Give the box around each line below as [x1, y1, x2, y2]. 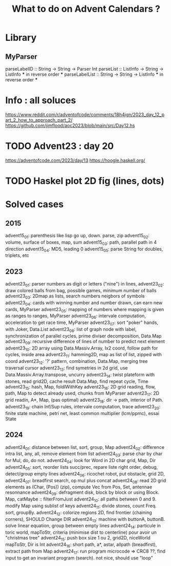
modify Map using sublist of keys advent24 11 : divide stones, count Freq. [5, 503, 157, 510]
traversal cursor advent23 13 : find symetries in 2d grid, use [5, 365, 128, 372]
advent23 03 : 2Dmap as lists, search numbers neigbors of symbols [5, 293, 145, 300]
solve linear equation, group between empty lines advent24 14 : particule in [5, 523, 161, 530]
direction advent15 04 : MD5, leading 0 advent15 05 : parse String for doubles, [5, 246, 163, 253]
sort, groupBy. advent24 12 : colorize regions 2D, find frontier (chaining [5, 509, 152, 517]
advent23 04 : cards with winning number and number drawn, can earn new [5, 299, 163, 307]
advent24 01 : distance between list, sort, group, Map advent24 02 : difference [5, 444, 165, 451]
